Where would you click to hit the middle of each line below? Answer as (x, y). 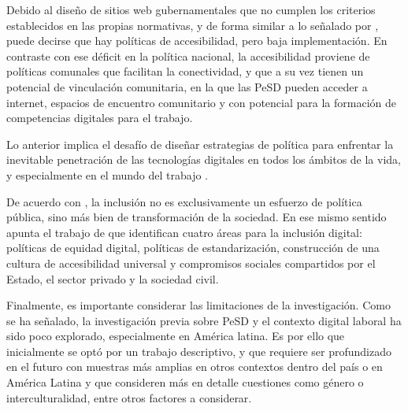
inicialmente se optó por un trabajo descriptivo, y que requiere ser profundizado (199, 351)
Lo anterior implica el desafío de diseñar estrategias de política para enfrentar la (200, 144)
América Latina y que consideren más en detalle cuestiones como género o (185, 382)
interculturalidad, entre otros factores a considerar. (129, 397)
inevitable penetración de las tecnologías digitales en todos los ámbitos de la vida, (204, 159)
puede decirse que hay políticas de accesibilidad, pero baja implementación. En (197, 41)
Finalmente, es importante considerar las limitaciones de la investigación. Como (198, 305)
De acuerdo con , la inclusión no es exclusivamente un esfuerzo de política (184, 201)
